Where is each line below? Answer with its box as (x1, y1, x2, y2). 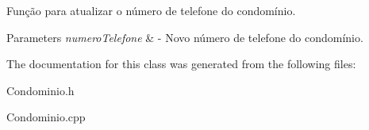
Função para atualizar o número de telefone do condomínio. (6, 2, 296, 18)
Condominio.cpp (6, 109, 86, 125)
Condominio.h (6, 82, 75, 98)
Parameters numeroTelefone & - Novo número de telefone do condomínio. (6, 29, 363, 45)
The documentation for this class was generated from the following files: (6, 55, 356, 72)
